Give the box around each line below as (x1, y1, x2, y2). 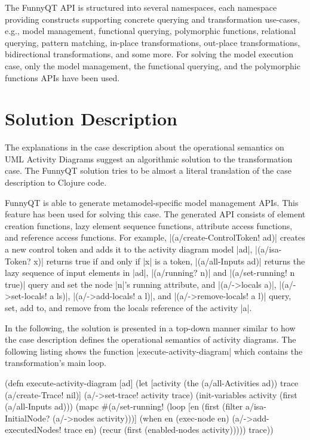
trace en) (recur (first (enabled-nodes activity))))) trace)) (64, 423, 274, 436)
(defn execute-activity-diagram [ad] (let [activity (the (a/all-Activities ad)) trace (5, 376, 299, 389)
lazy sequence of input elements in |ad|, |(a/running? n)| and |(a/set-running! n (5, 266, 295, 279)
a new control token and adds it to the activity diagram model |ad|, (5, 243, 253, 256)
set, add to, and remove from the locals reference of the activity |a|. (5, 301, 252, 313)
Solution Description (5, 106, 177, 131)
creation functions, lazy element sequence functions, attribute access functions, (5, 219, 293, 232)
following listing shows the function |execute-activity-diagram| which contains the (5, 344, 303, 357)
